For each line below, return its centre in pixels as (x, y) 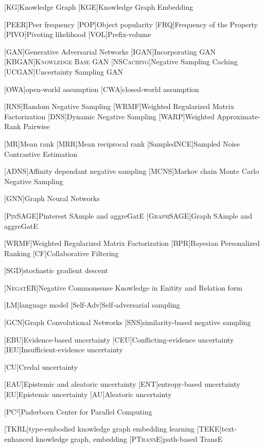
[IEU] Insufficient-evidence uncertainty (64, 350)
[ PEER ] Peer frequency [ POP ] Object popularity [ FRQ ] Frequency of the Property (131, 24)
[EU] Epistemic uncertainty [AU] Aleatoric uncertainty (88, 394)
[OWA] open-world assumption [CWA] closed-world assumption (102, 89)
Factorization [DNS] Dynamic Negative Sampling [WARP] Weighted (109, 116)
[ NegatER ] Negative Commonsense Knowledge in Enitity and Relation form (123, 287)
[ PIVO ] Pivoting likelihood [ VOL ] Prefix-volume (78, 34)
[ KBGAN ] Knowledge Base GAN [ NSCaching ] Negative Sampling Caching (121, 61)
